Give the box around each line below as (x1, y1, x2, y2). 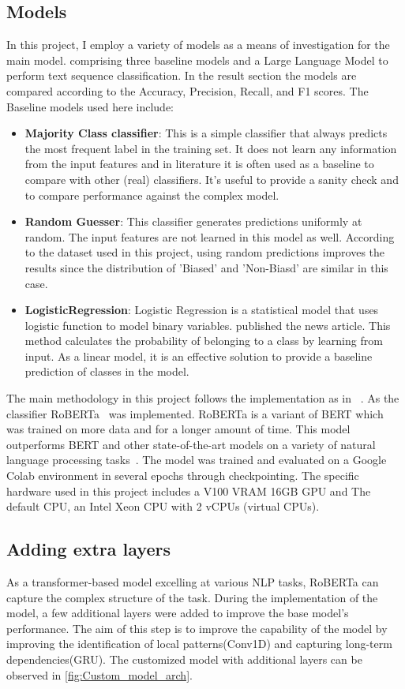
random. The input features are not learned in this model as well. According (24, 228, 395, 245)
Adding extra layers (6, 537, 171, 561)
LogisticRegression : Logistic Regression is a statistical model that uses (24, 301, 379, 318)
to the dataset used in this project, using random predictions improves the (24, 244, 385, 260)
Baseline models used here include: (6, 98, 174, 114)
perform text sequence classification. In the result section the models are (6, 67, 357, 84)
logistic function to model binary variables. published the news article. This (24, 316, 391, 333)
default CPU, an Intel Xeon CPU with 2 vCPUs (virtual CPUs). (6, 498, 320, 515)
